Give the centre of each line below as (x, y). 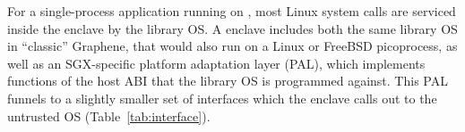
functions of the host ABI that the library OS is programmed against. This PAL (228, 81)
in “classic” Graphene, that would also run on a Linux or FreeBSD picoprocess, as (232, 46)
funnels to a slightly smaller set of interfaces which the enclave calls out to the (222, 98)
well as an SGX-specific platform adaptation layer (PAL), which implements (216, 63)
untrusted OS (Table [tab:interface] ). (109, 115)
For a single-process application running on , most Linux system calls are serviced (232, 11)
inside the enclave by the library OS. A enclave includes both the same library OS (232, 28)
